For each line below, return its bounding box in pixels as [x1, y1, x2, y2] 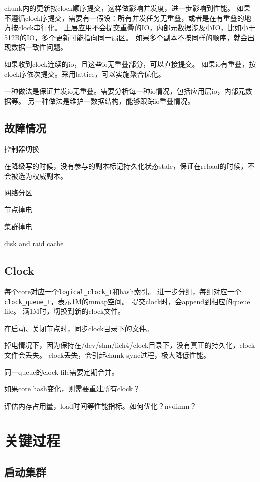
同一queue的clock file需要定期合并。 [4, 366, 119, 377]
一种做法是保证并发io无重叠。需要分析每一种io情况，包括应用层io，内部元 [4, 86, 245, 96]
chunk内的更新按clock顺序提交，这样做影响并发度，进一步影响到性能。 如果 [4, 3, 251, 13]
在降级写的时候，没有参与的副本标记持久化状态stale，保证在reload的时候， [4, 160, 248, 171]
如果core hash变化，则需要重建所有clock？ [4, 383, 140, 394]
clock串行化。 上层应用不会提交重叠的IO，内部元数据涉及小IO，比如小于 [18, 22, 256, 33]
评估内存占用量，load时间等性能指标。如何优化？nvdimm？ [4, 400, 197, 411]
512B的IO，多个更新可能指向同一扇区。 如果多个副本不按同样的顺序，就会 [4, 32, 248, 42]
